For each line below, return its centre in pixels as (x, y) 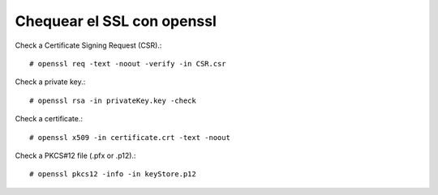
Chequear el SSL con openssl (116, 21)
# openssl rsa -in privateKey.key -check (113, 100)
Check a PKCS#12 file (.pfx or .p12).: (75, 155)
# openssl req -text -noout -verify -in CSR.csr (128, 64)
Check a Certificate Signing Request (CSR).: (88, 45)
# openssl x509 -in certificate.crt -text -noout (130, 137)
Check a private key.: (50, 82)
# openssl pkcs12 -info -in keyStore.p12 (113, 174)
